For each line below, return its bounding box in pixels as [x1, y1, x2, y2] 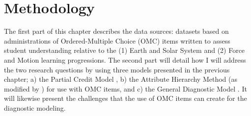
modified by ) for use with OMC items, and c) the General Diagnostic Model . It [4, 83, 247, 93]
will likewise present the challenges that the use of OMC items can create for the [4, 93, 247, 103]
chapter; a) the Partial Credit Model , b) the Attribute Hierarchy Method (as [4, 74, 237, 84]
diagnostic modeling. [4, 102, 66, 113]
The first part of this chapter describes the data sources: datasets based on [4, 26, 229, 36]
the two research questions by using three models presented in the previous [4, 64, 230, 74]
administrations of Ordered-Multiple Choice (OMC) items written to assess [4, 35, 230, 46]
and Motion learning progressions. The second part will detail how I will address [4, 54, 246, 65]
